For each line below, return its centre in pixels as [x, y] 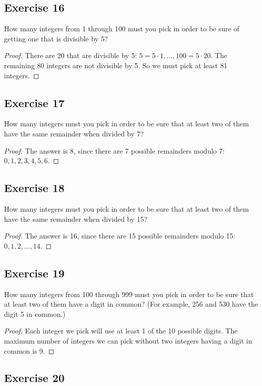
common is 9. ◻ [29, 350]
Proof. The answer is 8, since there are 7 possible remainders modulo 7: [114, 150]
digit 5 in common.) [35, 313]
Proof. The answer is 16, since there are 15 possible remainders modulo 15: [120, 236]
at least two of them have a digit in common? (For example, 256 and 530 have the [131, 304]
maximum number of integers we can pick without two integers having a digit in [128, 340]
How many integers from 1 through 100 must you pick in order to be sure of [122, 29]
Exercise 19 [34, 273]
